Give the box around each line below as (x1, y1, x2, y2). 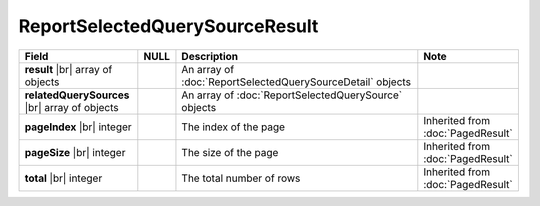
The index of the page (181, 120, 285, 134)
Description (181, 49, 239, 63)
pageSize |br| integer (24, 145, 126, 159)
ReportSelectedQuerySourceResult (18, 15, 319, 37)
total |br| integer (24, 171, 103, 185)
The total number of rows (181, 171, 301, 185)
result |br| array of (24, 62, 113, 76)
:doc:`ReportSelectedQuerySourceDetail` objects (181, 75, 412, 89)
